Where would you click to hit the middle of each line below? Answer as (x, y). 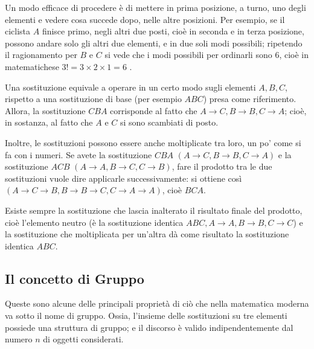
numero (19, 339)
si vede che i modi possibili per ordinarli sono (188, 55)
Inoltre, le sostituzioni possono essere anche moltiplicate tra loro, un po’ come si (153, 142)
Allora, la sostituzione (45, 110)
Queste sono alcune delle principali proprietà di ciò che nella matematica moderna (157, 303)
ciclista (18, 31)
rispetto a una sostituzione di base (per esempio (93, 99)
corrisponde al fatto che (154, 110)
